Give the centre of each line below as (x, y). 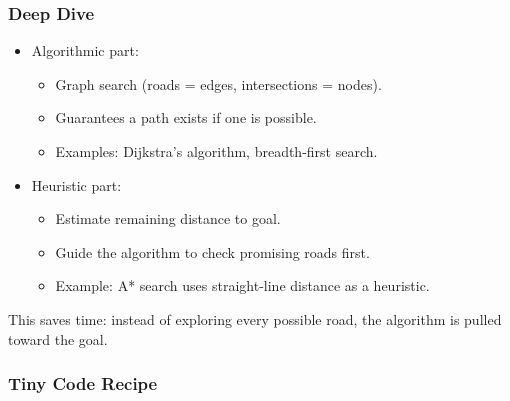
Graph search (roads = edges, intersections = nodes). (218, 83)
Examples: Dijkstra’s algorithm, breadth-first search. (216, 151)
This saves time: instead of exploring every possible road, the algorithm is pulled (255, 318)
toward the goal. (58, 338)
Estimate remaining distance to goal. (168, 218)
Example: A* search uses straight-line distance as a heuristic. (242, 285)
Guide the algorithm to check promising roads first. (212, 251)
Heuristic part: (76, 184)
